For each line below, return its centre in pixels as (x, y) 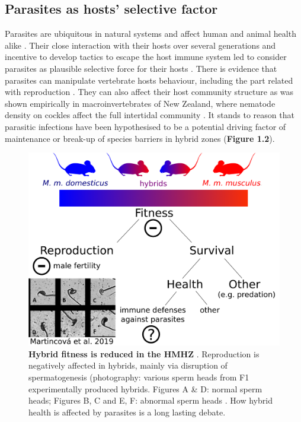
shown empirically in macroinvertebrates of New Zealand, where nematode (140, 103)
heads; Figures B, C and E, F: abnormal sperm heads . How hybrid (150, 400)
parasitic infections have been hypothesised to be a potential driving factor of (145, 126)
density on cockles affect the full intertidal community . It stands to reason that (150, 115)
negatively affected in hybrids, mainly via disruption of (128, 365)
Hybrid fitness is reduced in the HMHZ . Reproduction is (144, 353)
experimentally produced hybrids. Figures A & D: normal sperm (145, 388)
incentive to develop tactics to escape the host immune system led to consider (146, 57)
